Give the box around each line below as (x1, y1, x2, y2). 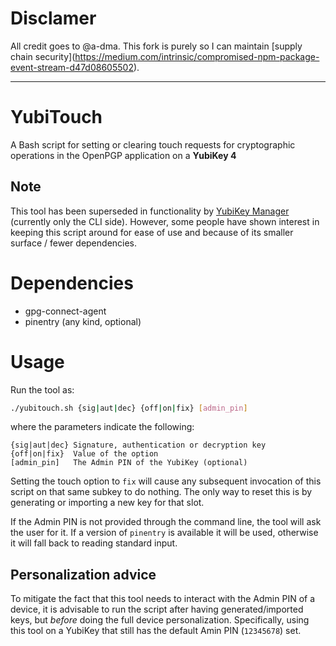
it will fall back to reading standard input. (10, 537, 178, 549)
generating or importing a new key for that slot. (10, 497, 205, 509)
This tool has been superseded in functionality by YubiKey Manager (10, 205, 290, 217)
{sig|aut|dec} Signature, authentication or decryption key (10, 440, 267, 451)
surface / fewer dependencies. (10, 237, 138, 249)
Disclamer (10, 7, 97, 30)
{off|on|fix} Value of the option (10, 449, 159, 459)
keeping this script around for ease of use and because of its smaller (10, 226, 294, 238)
